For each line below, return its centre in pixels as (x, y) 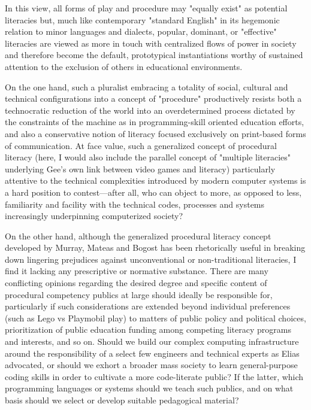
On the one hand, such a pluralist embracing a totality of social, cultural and (147, 86)
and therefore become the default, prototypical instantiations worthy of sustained (154, 55)
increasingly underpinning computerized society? (94, 216)
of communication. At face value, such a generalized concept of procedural (141, 145)
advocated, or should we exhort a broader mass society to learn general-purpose (151, 365)
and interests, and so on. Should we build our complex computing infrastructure (152, 341)
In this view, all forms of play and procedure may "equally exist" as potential (146, 8)
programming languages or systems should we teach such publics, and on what (149, 388)
